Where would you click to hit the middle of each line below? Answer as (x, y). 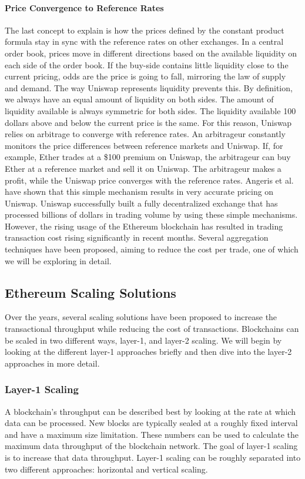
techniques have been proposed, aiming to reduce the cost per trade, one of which (152, 249)
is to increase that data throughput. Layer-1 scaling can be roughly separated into (153, 458)
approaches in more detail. (52, 363)
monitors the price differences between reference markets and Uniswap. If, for (144, 145)
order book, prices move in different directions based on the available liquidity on (151, 53)
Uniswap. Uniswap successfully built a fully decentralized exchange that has (141, 203)
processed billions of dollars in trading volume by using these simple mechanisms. (151, 214)
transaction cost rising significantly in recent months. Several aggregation (137, 237)
